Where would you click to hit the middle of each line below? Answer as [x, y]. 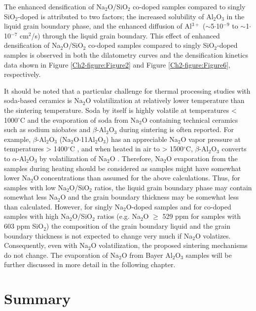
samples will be [209, 255]
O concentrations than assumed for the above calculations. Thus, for [137, 178]
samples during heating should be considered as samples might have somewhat [123, 168]
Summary [37, 298]
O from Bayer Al [147, 255]
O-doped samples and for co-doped [179, 206]
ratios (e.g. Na [119, 216]
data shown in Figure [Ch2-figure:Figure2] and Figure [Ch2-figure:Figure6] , [117, 64]
